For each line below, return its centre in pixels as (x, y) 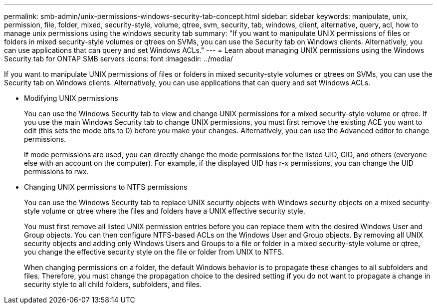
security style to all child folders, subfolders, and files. (113, 284)
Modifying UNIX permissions (71, 98)
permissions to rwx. (56, 171)
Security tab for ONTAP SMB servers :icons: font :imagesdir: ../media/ (118, 59)
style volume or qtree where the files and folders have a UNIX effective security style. (165, 211)
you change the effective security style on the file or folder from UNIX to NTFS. (154, 252)
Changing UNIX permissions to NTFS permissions (106, 187)
